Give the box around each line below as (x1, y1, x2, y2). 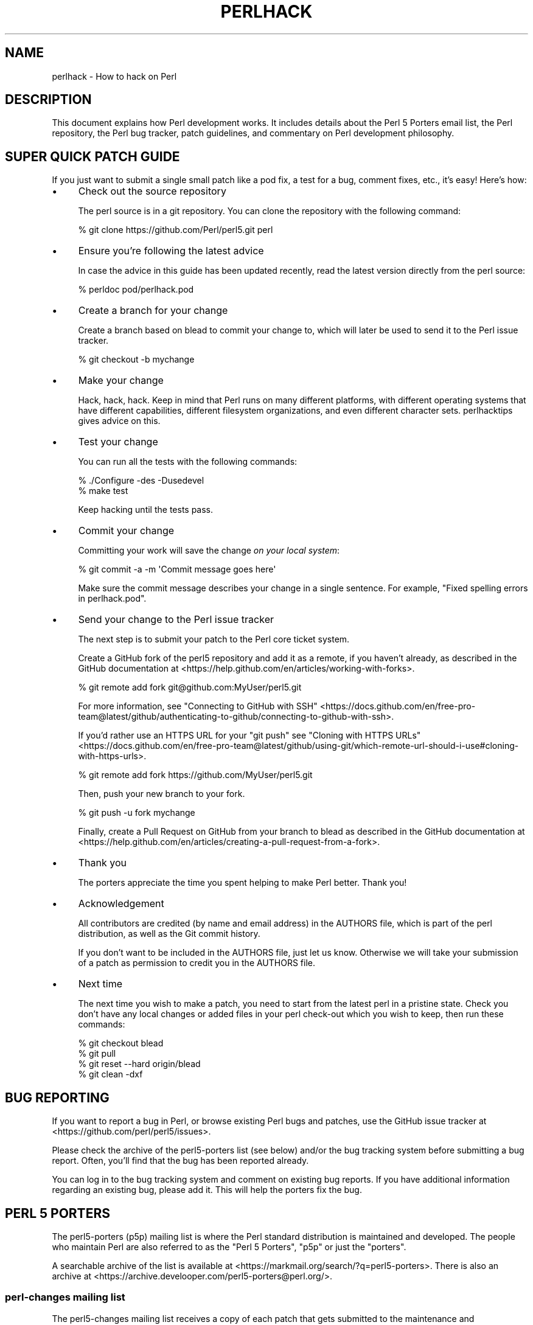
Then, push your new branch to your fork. (78, 788, 245, 799)
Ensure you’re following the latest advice (78, 245, 264, 257)
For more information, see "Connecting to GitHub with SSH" (78, 701, 318, 712)
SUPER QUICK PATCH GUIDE (5, 148, 180, 164)
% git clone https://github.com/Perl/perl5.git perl (78, 224, 273, 235)
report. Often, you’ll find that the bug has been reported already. (52, 1155, 309, 1166)
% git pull (78, 1048, 116, 1059)
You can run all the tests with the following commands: (78, 456, 298, 467)
